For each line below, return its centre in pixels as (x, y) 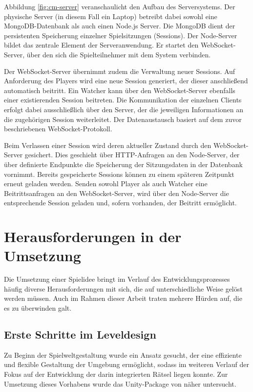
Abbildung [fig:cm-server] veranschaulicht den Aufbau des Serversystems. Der (120, 6)
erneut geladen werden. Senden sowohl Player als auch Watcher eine (106, 184)
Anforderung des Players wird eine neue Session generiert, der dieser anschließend (126, 81)
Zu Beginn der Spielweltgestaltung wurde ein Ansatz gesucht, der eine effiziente (123, 355)
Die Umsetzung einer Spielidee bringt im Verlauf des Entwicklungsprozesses (117, 279)
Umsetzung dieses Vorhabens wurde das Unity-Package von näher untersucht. (120, 383)
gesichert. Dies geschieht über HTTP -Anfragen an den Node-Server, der (132, 155)
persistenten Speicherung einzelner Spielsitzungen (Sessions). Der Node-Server (121, 35)
